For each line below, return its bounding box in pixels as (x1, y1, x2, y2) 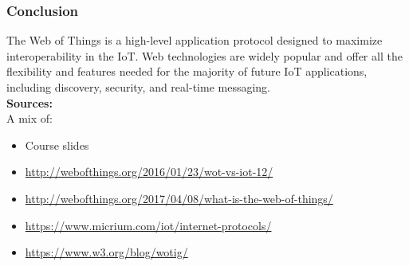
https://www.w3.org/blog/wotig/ (25, 244, 188, 260)
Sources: (6, 94, 53, 111)
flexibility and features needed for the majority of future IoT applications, (6, 63, 368, 80)
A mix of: (6, 110, 53, 127)
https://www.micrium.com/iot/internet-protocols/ (25, 217, 272, 233)
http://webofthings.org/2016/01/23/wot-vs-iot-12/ (25, 163, 273, 180)
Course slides (25, 136, 89, 153)
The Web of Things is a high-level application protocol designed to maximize (6, 32, 383, 49)
